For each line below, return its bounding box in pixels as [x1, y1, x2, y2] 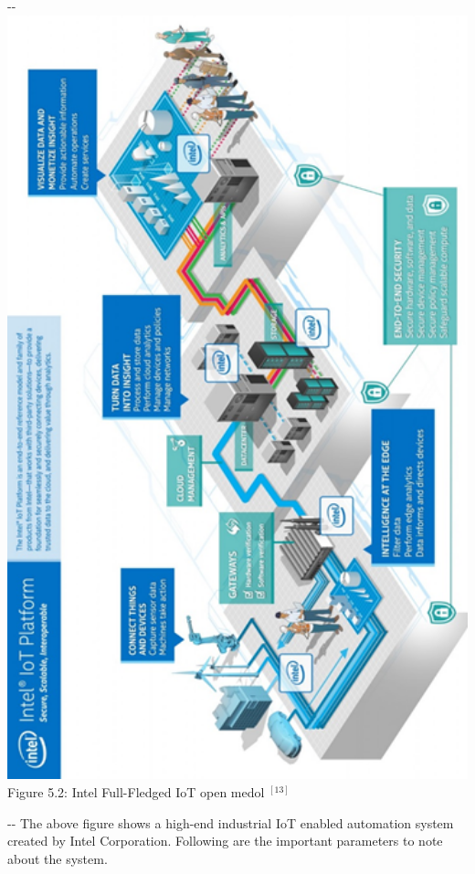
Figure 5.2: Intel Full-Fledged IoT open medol [7, 782, 265, 801]
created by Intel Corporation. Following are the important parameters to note [7, 831, 443, 850]
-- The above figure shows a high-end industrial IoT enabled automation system [7, 813, 454, 832]
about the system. [7, 848, 108, 868]
